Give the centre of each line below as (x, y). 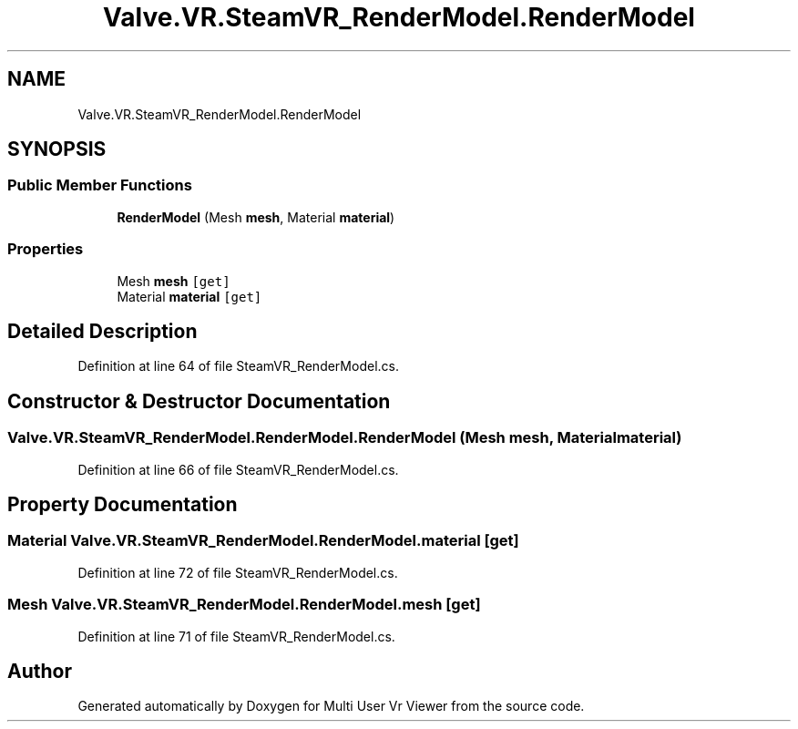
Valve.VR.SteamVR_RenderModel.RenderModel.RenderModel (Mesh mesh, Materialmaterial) (345, 438)
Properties (46, 249)
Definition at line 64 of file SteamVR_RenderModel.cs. (238, 366)
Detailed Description (102, 331)
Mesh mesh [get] (174, 281)
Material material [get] (189, 296)
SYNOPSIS (57, 149)
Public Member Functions (100, 185)
